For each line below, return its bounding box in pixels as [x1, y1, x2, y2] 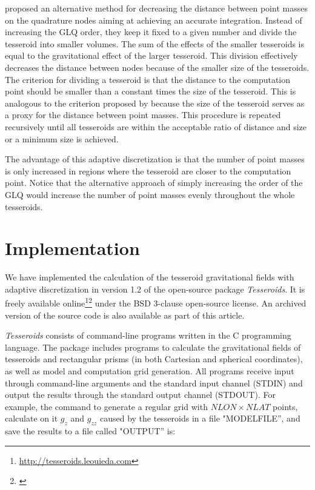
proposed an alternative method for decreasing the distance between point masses [5, 2, 308, 14]
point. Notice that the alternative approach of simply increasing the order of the [5, 176, 303, 189]
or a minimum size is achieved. [5, 132, 119, 145]
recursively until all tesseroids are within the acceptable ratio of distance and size [5, 120, 307, 133]
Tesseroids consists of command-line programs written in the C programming [5, 329, 291, 342]
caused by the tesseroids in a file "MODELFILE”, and [99, 412, 300, 425]
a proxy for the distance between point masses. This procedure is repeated [5, 108, 281, 121]
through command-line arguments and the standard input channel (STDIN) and [5, 376, 303, 389]
